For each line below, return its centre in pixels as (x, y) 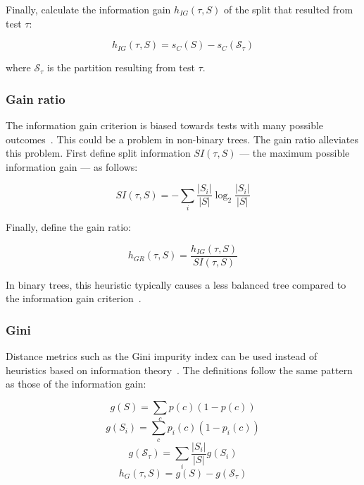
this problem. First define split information (98, 153)
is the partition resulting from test (121, 67)
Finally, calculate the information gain (88, 9)
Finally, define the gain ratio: (68, 227)
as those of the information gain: (76, 384)
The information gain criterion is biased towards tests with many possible (165, 125)
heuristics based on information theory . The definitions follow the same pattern (179, 370)
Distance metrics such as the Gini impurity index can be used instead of (162, 356)
